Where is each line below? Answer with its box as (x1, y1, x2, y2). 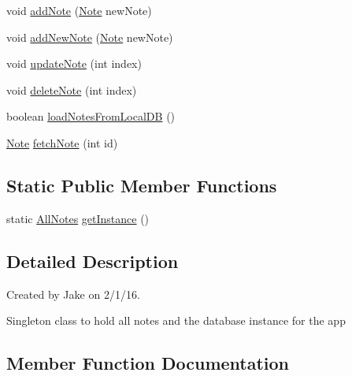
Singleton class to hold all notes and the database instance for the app (6, 312, 346, 329)
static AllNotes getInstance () (6, 210, 150, 226)
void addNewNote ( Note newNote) (6, 28, 173, 45)
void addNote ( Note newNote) (6, 2, 152, 18)
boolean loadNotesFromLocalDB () (6, 108, 176, 125)
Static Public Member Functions (6, 173, 277, 197)
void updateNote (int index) (6, 55, 142, 72)
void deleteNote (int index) (6, 81, 137, 98)
